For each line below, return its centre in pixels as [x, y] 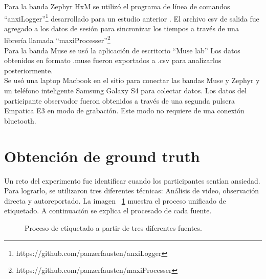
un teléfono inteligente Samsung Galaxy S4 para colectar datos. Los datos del [125, 91]
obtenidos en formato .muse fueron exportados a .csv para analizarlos [113, 60]
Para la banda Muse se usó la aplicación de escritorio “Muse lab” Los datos [122, 50]
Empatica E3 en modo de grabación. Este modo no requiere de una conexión [124, 111]
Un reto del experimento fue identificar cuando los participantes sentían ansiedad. [132, 180]
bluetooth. [20, 120]
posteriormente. [29, 70]
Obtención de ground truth [102, 156]
